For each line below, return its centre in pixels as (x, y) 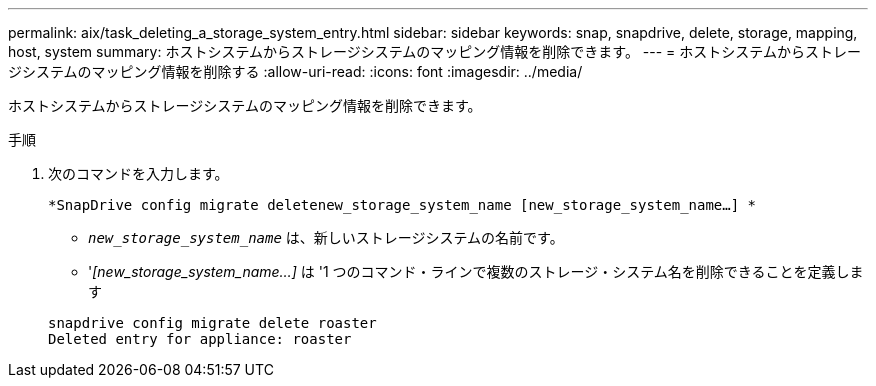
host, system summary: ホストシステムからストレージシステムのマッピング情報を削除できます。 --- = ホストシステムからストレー (434, 51)
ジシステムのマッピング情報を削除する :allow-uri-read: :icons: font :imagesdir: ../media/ (295, 71)
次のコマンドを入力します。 (138, 173)
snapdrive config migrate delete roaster (212, 323)
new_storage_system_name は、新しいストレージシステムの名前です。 (326, 237)
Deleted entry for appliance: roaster (200, 339)
